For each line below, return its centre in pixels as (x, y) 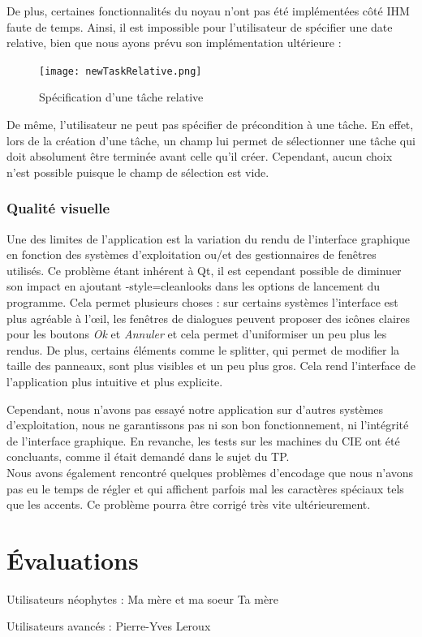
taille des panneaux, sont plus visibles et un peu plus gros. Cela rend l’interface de (211, 366)
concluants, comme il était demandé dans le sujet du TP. (148, 456)
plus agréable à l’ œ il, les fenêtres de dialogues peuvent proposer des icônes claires (209, 318)
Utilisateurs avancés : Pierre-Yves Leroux (109, 626)
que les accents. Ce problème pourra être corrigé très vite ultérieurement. (189, 504)
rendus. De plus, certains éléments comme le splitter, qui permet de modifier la (203, 349)
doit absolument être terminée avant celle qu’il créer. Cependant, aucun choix (200, 156)
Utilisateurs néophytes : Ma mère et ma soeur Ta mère (142, 598)
